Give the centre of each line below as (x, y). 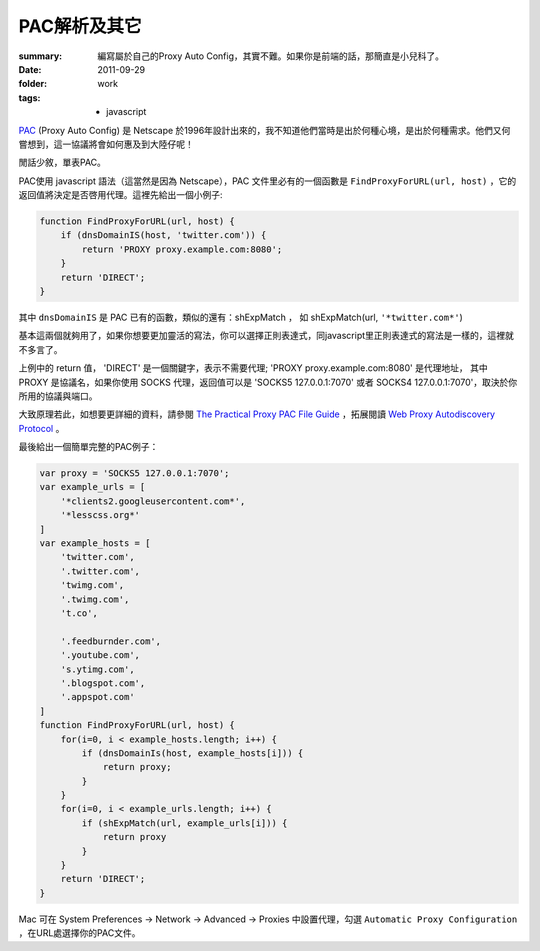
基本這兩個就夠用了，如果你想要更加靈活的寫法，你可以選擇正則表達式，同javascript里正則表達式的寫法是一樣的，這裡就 (266, 336)
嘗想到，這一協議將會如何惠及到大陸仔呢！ (106, 144)
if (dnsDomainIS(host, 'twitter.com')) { (163, 235)
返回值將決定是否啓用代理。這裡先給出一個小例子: (121, 195)
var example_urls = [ (92, 487)
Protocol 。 (41, 428)
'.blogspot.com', (103, 683)
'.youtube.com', (100, 655)
